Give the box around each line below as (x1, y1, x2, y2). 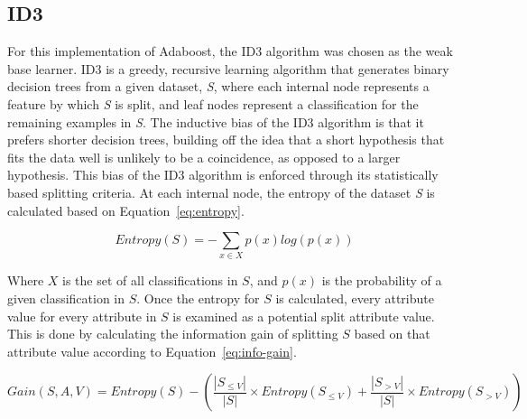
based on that (354, 324, 430, 343)
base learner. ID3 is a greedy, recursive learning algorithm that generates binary (7, 59, 449, 78)
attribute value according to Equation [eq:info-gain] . (7, 341, 297, 360)
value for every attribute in (7, 306, 157, 325)
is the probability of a (321, 271, 442, 290)
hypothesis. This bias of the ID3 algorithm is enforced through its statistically (7, 165, 439, 184)
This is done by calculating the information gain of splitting (7, 324, 338, 343)
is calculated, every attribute (275, 289, 434, 308)
